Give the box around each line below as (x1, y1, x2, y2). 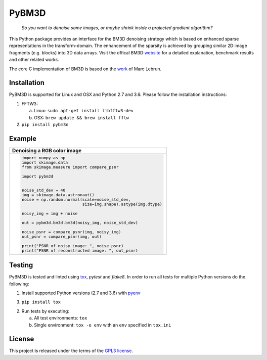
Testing (9, 261, 33, 270)
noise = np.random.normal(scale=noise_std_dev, (21, 197, 131, 202)
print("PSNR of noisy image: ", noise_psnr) (21, 243, 124, 248)
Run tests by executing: (21, 308, 69, 314)
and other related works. (9, 57, 59, 63)
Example (9, 134, 37, 143)
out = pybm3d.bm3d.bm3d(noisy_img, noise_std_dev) (21, 220, 138, 225)
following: (9, 281, 29, 287)
